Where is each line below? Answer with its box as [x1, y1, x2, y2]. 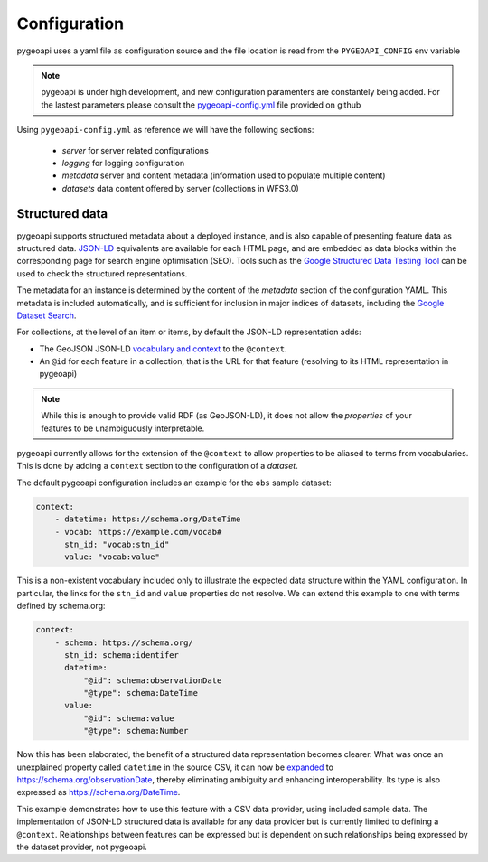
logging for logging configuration [61, 157, 185, 168]
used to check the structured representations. [16, 267, 188, 279]
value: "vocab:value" [64, 552, 160, 562]
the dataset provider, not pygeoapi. [16, 841, 148, 852]
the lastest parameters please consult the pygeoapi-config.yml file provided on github [41, 99, 361, 110]
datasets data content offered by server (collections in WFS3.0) [61, 183, 300, 193]
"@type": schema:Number [82, 726, 189, 736]
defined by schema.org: [16, 601, 106, 612]
